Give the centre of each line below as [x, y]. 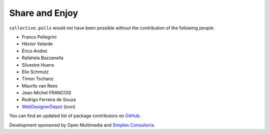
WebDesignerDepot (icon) [49, 107]
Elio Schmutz [35, 72]
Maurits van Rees [39, 86]
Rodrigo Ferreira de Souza [49, 100]
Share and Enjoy [44, 13]
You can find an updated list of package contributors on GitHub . [75, 116]
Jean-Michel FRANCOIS [46, 93]
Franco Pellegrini [39, 37]
